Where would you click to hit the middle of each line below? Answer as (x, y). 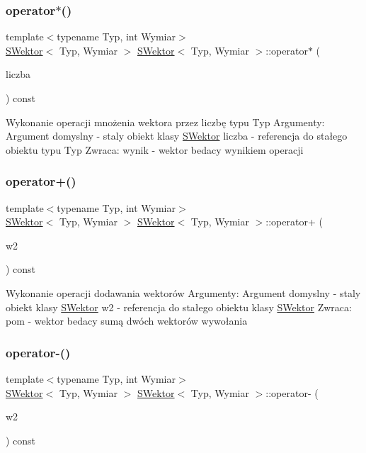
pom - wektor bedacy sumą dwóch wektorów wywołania (127, 321)
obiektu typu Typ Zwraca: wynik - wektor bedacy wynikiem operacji (155, 149)
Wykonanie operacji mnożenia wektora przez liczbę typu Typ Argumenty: (165, 122)
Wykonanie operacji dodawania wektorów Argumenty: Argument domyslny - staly (183, 292)
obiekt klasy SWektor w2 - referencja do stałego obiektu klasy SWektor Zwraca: (179, 307)
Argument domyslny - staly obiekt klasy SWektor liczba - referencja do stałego (177, 136)
